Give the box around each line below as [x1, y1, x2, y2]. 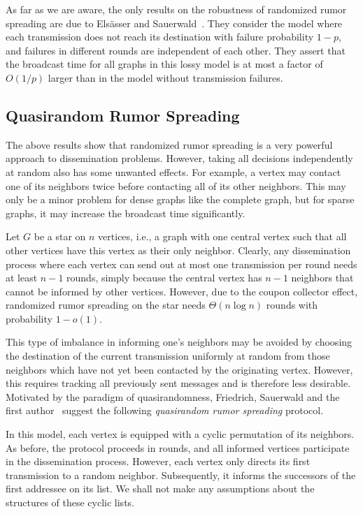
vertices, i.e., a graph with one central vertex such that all [98, 229, 347, 244]
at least [6, 270, 38, 285]
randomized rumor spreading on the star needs [6, 298, 206, 312]
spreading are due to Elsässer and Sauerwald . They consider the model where [6, 15, 343, 30]
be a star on [34, 229, 86, 244]
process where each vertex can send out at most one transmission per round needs [6, 256, 357, 271]
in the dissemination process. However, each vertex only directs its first [6, 454, 311, 469]
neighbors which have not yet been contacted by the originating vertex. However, [6, 362, 353, 376]
